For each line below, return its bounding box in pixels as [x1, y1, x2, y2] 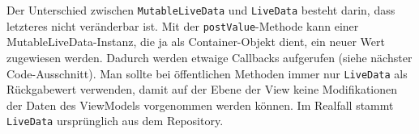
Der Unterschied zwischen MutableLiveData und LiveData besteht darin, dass [6, 2, 395, 18]
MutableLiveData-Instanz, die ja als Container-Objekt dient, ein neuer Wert [6, 33, 385, 50]
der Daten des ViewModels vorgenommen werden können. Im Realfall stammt [6, 96, 394, 113]
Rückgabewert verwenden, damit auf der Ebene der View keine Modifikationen [6, 81, 398, 98]
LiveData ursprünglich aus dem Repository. [6, 112, 224, 129]
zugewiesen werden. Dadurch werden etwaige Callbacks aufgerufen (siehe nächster [6, 48, 413, 65]
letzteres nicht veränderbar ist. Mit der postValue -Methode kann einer [6, 17, 359, 34]
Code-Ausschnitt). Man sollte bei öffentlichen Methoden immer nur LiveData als [6, 65, 408, 82]
